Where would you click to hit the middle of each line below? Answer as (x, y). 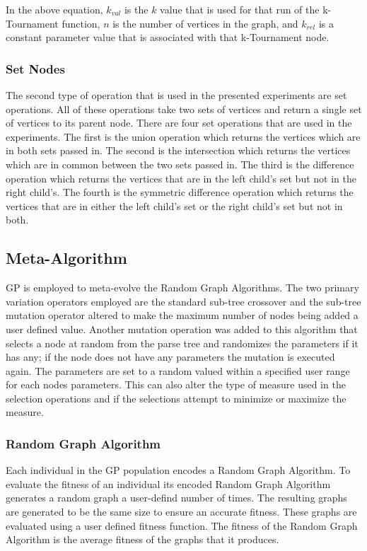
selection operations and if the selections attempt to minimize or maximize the (176, 398)
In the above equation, (54, 9)
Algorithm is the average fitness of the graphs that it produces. (142, 539)
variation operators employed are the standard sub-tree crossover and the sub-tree (183, 301)
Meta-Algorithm (66, 258)
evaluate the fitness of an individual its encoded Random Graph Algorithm (168, 483)
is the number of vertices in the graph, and (205, 23)
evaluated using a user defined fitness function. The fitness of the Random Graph (182, 525)
